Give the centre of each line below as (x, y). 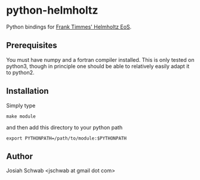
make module (21, 116)
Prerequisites (32, 45)
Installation (27, 91)
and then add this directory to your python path (64, 127)
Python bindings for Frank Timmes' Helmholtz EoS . (69, 27)
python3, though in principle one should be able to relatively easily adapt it (98, 66)
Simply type (21, 105)
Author (19, 156)
